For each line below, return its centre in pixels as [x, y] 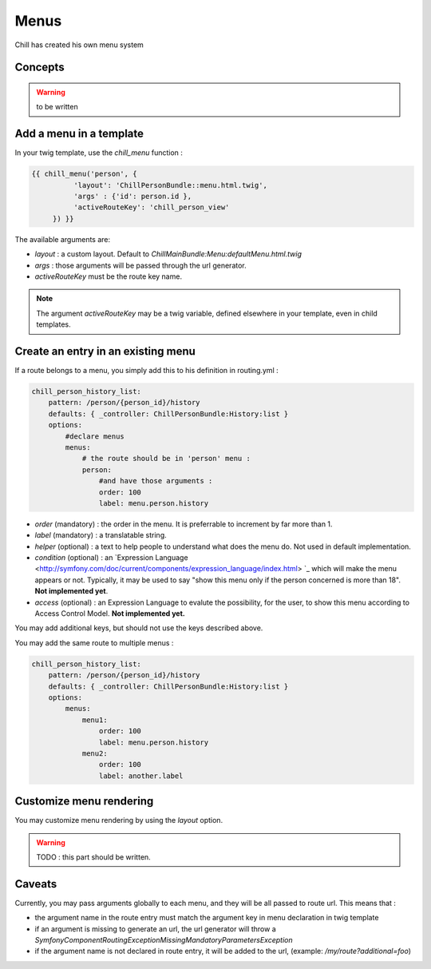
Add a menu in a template [79, 134]
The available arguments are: [63, 239]
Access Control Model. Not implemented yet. [110, 614]
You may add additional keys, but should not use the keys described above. [139, 628]
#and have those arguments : [156, 481]
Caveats [36, 884]
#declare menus [95, 436]
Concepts [40, 68]
